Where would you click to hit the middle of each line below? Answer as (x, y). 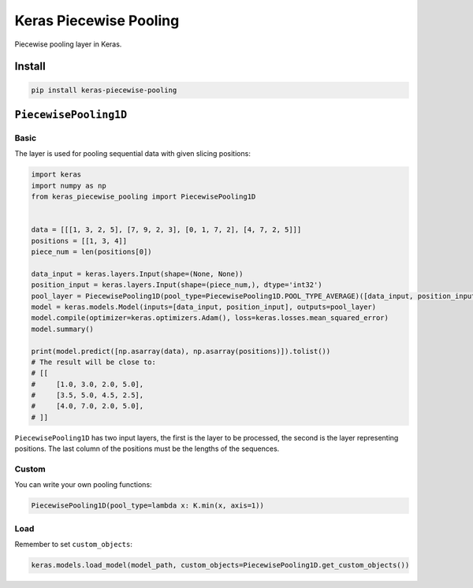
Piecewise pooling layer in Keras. (68, 44)
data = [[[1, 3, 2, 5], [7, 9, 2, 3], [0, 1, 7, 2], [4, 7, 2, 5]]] (166, 230)
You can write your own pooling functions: (84, 485)
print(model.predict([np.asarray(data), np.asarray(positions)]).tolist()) (181, 351)
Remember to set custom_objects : (74, 545)
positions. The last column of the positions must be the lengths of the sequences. (147, 448)
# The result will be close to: (94, 362)
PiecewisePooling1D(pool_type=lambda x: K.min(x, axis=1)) (147, 506)
